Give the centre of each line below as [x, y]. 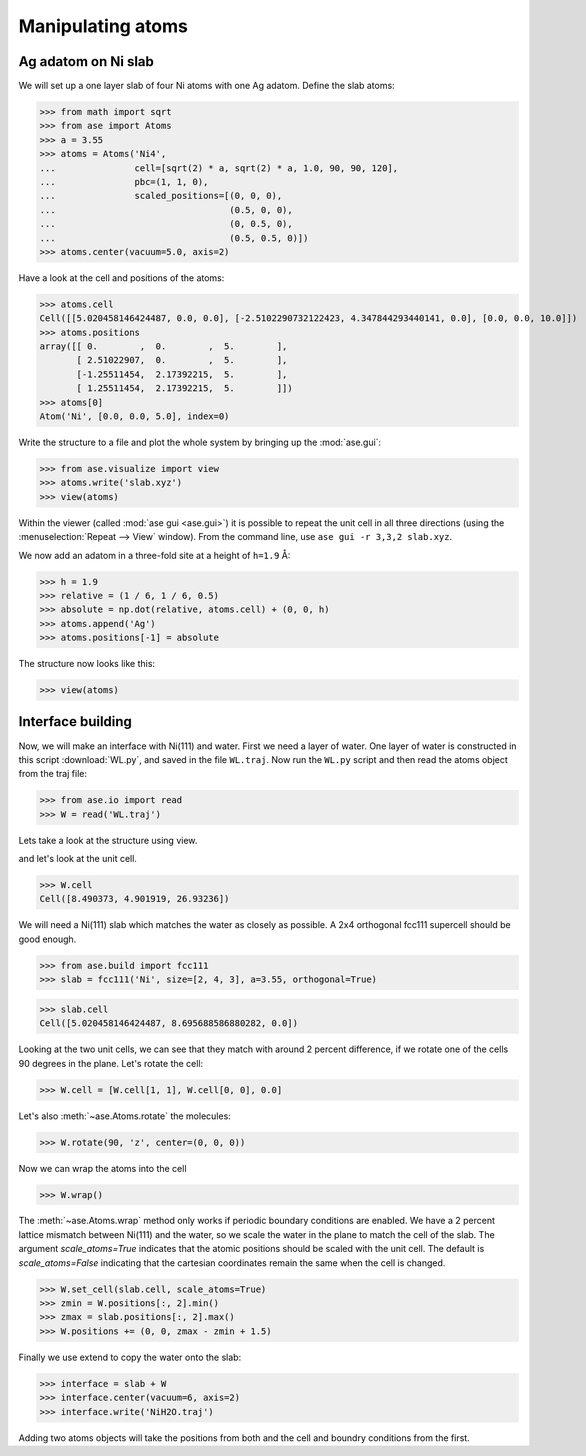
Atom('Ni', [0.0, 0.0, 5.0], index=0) [134, 416]
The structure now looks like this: [86, 664]
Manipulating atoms [103, 26]
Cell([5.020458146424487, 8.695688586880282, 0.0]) [169, 1023]
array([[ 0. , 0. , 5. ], [163, 346]
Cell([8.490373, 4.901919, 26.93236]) [134, 899]
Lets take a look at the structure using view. [108, 840]
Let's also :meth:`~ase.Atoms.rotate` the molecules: [125, 1116]
